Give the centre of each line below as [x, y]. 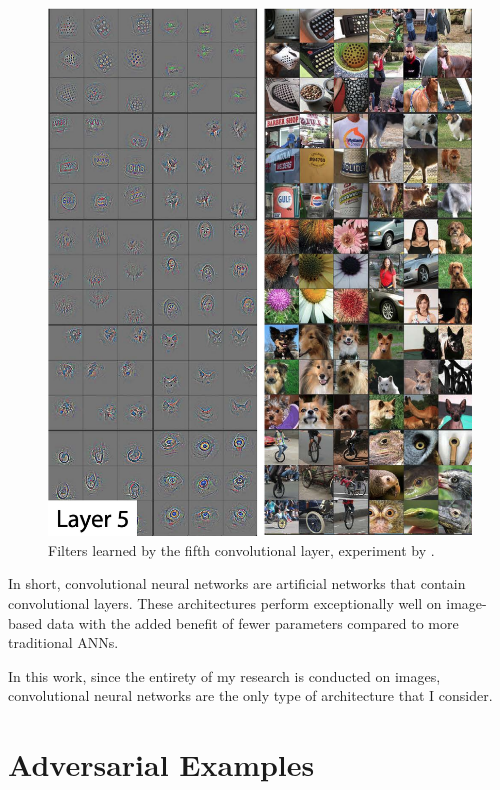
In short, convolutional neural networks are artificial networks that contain [237, 583]
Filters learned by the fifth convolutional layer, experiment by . [241, 549]
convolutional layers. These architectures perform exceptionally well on [225, 602]
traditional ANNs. [63, 642]
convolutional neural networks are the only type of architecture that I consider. [250, 695]
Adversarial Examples [161, 764]
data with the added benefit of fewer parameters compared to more [252, 622]
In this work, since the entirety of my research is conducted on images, [224, 675]
